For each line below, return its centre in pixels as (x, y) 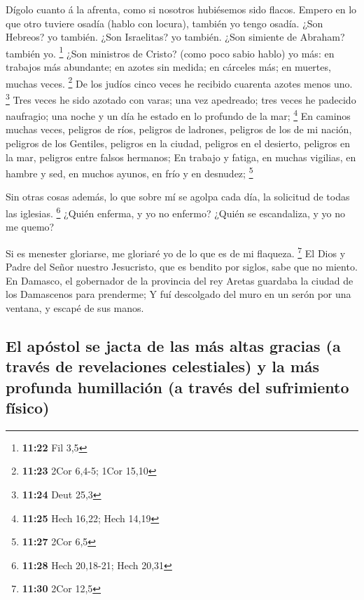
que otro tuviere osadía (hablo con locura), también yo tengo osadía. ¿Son (164, 23)
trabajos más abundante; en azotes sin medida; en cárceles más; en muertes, (168, 67)
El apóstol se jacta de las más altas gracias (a (173, 345)
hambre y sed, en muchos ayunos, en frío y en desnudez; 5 (129, 172)
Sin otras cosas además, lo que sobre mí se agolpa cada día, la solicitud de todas (178, 197)
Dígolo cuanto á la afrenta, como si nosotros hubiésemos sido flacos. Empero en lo (181, 9)
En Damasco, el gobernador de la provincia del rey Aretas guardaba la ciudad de (180, 280)
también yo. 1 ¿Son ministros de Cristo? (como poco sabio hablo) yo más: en (170, 52)
